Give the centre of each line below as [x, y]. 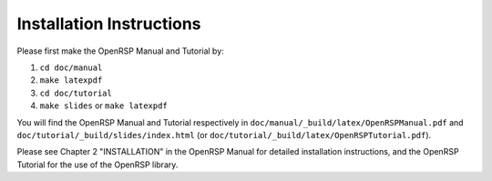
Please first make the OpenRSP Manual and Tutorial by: [121, 51]
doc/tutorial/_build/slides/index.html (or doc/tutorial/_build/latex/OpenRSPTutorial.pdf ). [224, 135]
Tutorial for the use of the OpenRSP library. [97, 165]
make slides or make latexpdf [103, 106]
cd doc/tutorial [76, 93]
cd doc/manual [71, 67]
